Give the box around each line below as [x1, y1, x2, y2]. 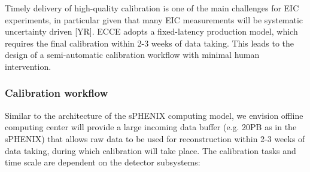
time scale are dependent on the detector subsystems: [5, 156, 200, 168]
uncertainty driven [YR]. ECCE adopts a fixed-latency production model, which [5, 25, 298, 38]
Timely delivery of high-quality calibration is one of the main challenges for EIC [5, 2, 299, 14]
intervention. [5, 60, 51, 72]
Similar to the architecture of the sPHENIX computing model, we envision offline [5, 109, 303, 121]
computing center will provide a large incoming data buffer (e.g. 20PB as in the [5, 121, 297, 133]
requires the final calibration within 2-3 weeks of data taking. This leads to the [5, 36, 294, 49]
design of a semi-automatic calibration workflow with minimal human [5, 48, 260, 61]
